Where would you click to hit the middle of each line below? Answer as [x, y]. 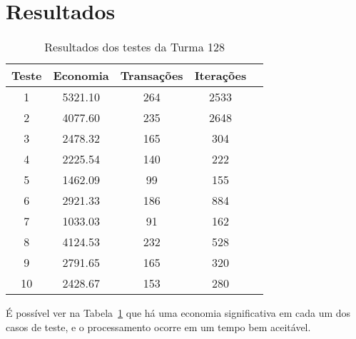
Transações [152, 76]
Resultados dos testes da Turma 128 [134, 47]
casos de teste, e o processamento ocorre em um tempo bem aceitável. [158, 327]
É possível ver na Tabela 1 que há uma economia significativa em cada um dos [178, 313]
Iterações [220, 76]
